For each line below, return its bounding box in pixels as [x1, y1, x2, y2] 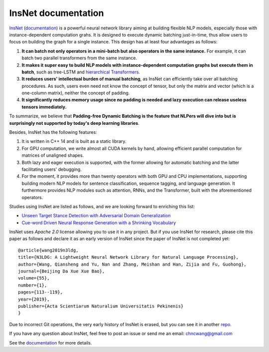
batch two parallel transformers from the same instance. [21, 55, 137, 61]
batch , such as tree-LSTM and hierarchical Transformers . [21, 69, 140, 75]
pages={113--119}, [18, 290, 63, 295]
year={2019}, [18, 296, 50, 302]
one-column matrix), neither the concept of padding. [21, 90, 130, 96]
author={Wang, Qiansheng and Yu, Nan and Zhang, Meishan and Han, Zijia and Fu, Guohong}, [18, 261, 247, 267]
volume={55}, [18, 275, 50, 281]
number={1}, [18, 282, 47, 288]
